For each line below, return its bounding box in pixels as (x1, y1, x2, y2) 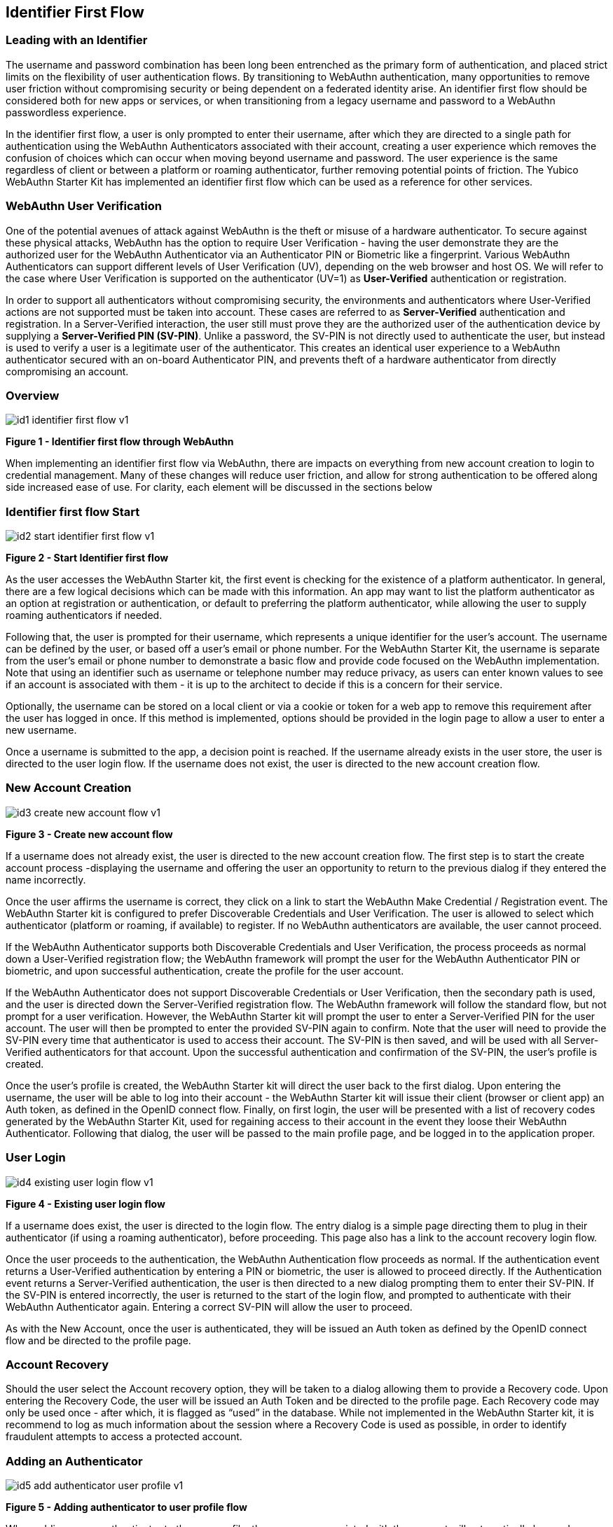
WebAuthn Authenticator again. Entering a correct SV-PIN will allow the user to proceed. (6, 1300, 413, 1313)
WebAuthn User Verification (6, 199, 162, 214)
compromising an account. (6, 365, 129, 377)
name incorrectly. (6, 873, 86, 886)
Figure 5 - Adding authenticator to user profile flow (6, 1501, 247, 1514)
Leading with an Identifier (6, 33, 148, 48)
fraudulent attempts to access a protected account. (6, 1430, 242, 1443)
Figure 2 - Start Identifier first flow (6, 552, 169, 564)
